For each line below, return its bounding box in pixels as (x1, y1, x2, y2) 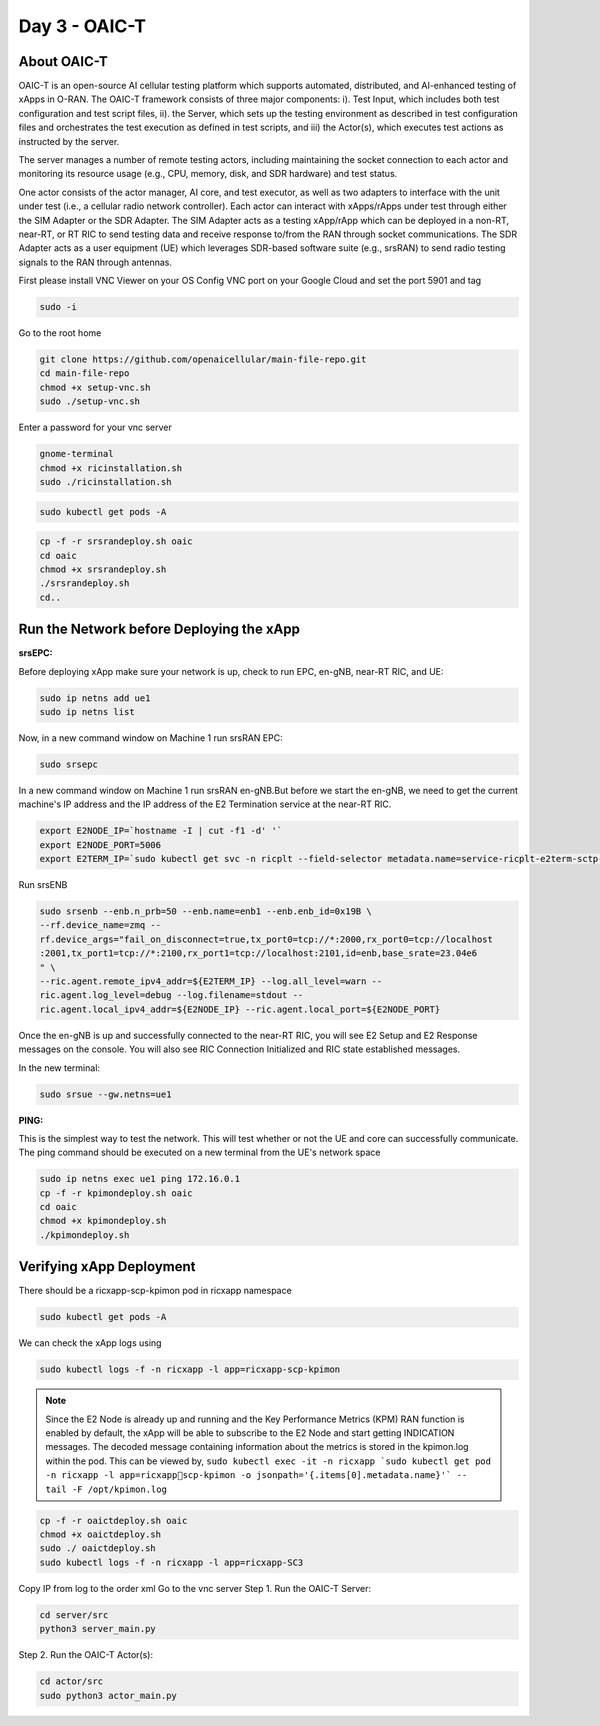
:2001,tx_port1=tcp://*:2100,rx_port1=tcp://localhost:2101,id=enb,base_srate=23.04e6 (39, 948, 478, 959)
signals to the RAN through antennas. (18, 256, 173, 268)
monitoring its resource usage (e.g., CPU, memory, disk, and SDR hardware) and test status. (18, 168, 398, 180)
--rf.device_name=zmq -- (39, 920, 162, 931)
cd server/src (39, 1609, 109, 1620)
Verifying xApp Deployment (18, 1258, 196, 1275)
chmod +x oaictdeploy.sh (39, 1529, 162, 1540)
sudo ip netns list (39, 706, 135, 717)
